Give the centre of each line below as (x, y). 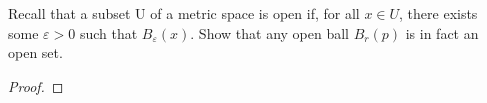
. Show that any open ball (270, 32)
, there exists (438, 13)
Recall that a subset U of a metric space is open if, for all (184, 13)
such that (108, 32)
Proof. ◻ (36, 85)
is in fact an (442, 32)
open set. (35, 52)
